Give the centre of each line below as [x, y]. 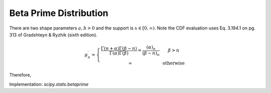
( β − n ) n [151, 53]
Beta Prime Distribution [59, 13]
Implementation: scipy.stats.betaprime [49, 84]
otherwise [174, 63]
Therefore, [20, 75]
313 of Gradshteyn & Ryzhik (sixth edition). [53, 34]
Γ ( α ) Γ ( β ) [119, 53]
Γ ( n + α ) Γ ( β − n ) [119, 48]
